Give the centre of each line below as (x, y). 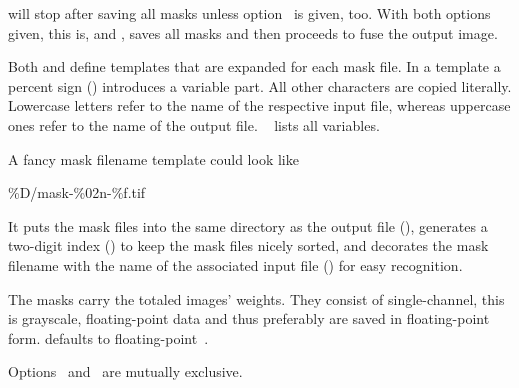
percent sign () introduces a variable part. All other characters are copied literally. (260, 85)
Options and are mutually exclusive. (125, 371)
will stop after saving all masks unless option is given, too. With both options (249, 13)
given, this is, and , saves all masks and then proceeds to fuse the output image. (253, 32)
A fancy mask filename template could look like (153, 158)
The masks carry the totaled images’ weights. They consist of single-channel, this (256, 298)
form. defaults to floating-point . (108, 337)
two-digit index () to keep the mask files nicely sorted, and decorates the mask (248, 245)
